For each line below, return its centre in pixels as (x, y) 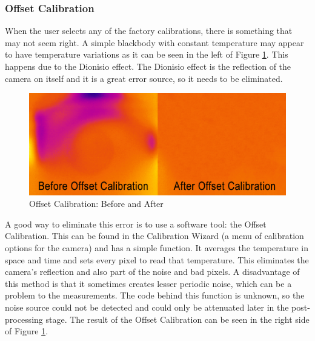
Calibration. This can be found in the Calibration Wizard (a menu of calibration (154, 236)
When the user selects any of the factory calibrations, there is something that (149, 31)
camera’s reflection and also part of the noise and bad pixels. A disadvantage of (152, 272)
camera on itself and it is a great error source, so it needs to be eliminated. (144, 78)
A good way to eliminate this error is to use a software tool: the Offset (136, 224)
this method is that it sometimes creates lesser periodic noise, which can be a (148, 283)
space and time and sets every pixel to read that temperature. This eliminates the (157, 259)
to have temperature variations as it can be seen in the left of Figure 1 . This (147, 54)
